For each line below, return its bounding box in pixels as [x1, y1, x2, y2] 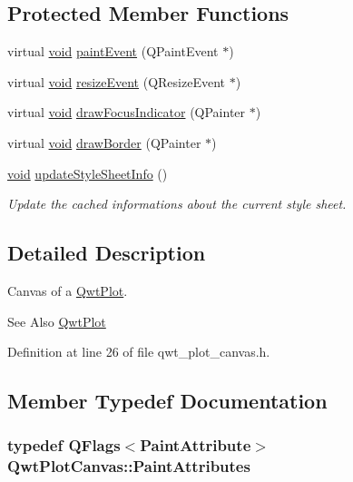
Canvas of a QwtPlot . [7, 280, 128, 300]
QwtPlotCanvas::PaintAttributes [7, 455, 250, 477]
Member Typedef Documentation [7, 387, 328, 415]
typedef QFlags [7, 434, 121, 457]
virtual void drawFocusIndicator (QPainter [7, 103, 246, 122]
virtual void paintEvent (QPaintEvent [7, 42, 219, 61]
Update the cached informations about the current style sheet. [7, 194, 347, 213]
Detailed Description [7, 239, 206, 267]
